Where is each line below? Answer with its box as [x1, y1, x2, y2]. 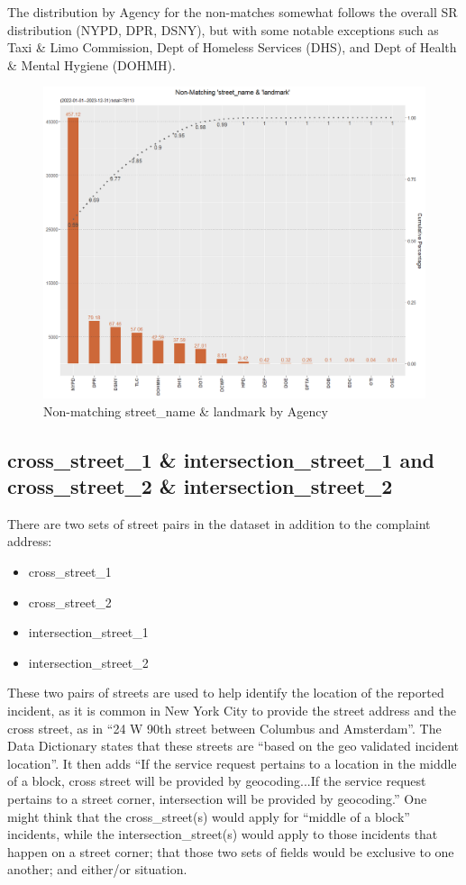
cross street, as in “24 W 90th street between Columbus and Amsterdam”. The [7, 718, 442, 737]
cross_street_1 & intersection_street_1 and [7, 445, 435, 473]
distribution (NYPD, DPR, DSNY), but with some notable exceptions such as [7, 20, 439, 39]
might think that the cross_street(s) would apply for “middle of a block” [7, 807, 410, 826]
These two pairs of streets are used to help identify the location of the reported [7, 683, 444, 702]
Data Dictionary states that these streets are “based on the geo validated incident [7, 736, 460, 755]
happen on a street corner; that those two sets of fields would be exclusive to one [7, 842, 454, 861]
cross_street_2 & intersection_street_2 [7, 472, 393, 500]
